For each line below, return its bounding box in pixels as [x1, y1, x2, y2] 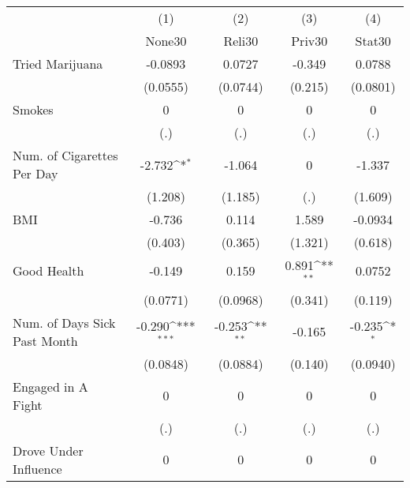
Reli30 [223, 32, 259, 50]
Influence [13, 459, 62, 478]
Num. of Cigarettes [13, 146, 118, 164]
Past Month [13, 331, 78, 350]
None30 [145, 32, 187, 50]
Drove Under [13, 441, 84, 460]
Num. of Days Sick [13, 313, 116, 332]
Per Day [13, 164, 58, 182]
